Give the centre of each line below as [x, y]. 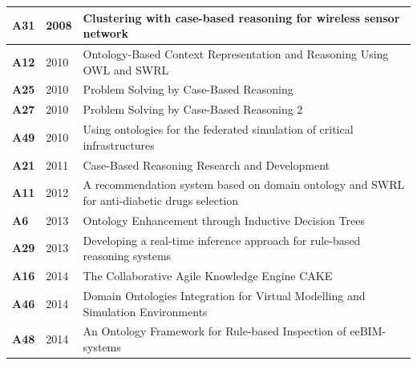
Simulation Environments [145, 311]
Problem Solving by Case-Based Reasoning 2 [193, 109]
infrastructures [119, 144]
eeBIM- [368, 331]
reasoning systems [127, 256]
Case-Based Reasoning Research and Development [206, 164]
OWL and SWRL [126, 69]
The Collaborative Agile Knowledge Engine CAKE [208, 276]
